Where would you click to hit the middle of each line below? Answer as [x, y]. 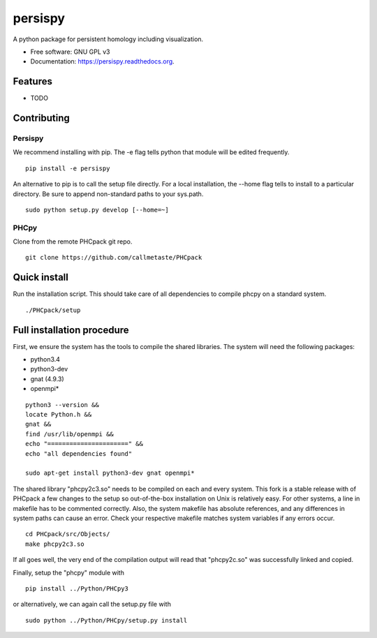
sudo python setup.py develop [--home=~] [97, 210]
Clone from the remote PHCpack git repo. [73, 242]
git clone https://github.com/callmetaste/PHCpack [114, 258]
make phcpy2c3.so [55, 544]
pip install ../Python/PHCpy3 [77, 588]
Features [32, 81]
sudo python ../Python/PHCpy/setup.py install [106, 620]
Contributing [41, 118]
